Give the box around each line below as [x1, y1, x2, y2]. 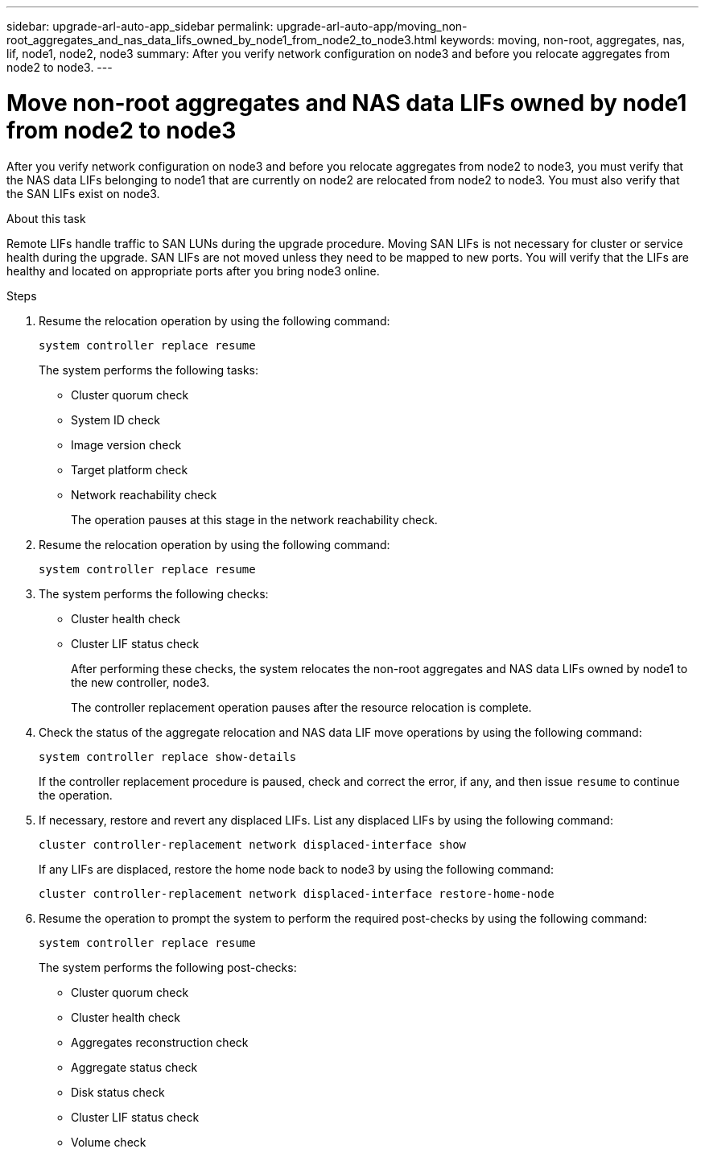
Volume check [71, 1134, 146, 1149]
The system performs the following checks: [39, 586, 269, 601]
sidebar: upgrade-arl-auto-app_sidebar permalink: [6, 19, 274, 33]
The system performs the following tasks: [39, 362, 259, 377]
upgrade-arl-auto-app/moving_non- [276, 19, 468, 33]
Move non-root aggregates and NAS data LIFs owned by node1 [6, 89, 687, 117]
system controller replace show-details [39, 750, 297, 763]
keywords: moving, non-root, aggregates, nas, [439, 33, 686, 47]
